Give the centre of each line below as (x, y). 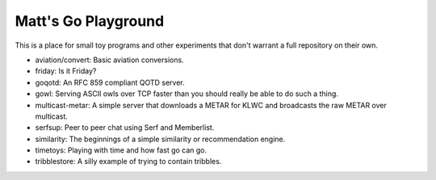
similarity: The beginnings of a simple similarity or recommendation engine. (160, 139)
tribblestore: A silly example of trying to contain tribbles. (128, 161)
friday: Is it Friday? (66, 71)
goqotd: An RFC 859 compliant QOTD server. (110, 82)
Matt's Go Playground (90, 21)
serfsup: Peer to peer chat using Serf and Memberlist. (125, 128)
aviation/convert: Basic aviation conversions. (110, 60)
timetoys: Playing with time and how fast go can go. (121, 150)
